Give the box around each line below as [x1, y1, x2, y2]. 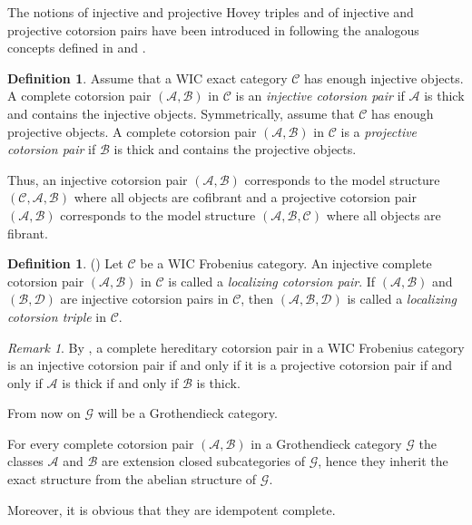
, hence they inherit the [318, 452, 448, 471]
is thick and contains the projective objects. [113, 140, 357, 159]
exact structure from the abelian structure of [7, 470, 257, 489]
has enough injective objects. [304, 68, 464, 87]
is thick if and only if [62, 373, 179, 392]
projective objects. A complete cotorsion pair [7, 122, 257, 141]
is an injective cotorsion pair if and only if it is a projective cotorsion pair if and [7, 355, 453, 374]
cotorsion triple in [7, 306, 107, 326]
